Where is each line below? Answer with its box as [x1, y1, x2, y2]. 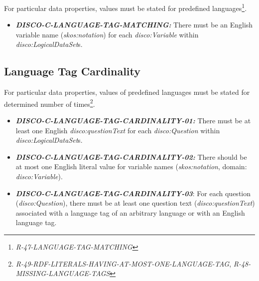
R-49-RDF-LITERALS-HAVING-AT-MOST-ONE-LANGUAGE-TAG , [15, 258, 232, 269]
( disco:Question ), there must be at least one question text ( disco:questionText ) [15, 198, 255, 208]
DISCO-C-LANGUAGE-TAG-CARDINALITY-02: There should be [15, 151, 247, 162]
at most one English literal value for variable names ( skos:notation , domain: [15, 161, 247, 172]
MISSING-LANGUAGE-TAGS [15, 268, 110, 279]
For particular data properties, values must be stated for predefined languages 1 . [4, 1, 247, 13]
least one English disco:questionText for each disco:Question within [15, 125, 220, 135]
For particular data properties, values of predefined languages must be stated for [4, 87, 250, 97]
